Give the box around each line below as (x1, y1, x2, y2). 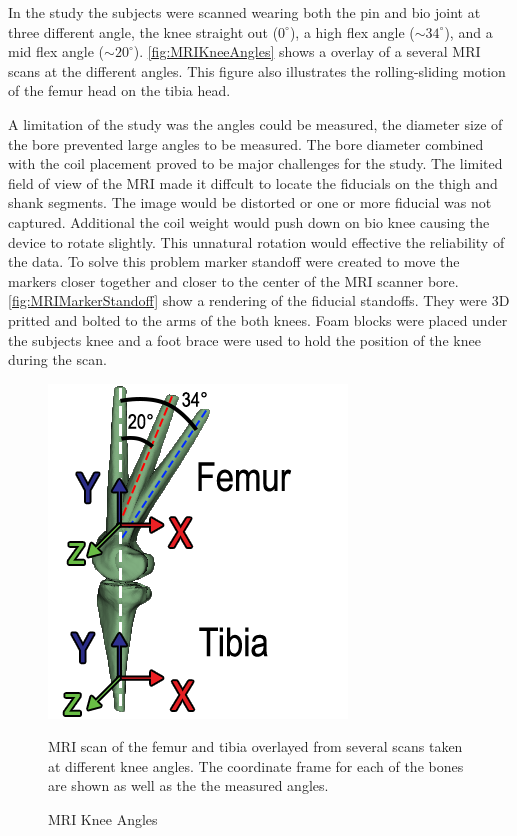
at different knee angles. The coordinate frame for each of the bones (48, 755, 464, 776)
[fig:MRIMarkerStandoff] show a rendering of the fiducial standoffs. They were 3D (8, 290, 510, 311)
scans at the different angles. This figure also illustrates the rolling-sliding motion (8, 60, 506, 81)
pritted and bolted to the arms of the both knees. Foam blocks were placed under (8, 309, 508, 330)
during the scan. (8, 349, 107, 370)
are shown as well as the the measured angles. (48, 775, 329, 796)
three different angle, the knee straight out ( (8, 21, 279, 42)
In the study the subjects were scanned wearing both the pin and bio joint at (8, 2, 481, 22)
